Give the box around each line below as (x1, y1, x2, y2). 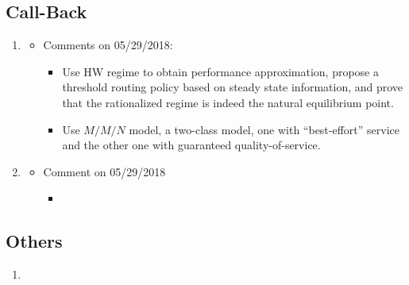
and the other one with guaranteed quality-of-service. (62, 137, 321, 153)
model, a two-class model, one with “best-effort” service (129, 121, 399, 137)
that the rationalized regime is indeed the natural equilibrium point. (62, 94, 394, 110)
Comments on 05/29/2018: (43, 37, 173, 53)
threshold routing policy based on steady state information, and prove (62, 79, 403, 95)
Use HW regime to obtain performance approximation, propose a (62, 63, 379, 79)
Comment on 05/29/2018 (43, 163, 166, 179)
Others (6, 229, 63, 253)
